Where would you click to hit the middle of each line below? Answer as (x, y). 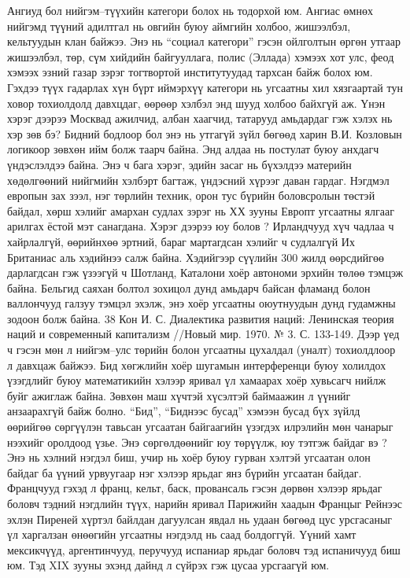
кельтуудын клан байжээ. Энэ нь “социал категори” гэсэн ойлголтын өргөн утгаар (204, 41)
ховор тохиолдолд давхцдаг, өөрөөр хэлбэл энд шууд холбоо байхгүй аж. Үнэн (196, 103)
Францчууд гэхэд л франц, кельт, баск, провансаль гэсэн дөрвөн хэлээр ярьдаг (195, 488)
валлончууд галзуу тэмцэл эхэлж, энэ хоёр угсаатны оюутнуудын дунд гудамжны (201, 303)
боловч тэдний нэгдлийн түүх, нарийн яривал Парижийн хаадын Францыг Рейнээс (205, 503)
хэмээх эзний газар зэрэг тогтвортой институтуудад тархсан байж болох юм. (190, 72)
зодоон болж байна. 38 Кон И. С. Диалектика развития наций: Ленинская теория (201, 318)
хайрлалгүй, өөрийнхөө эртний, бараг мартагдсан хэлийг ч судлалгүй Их (181, 241)
